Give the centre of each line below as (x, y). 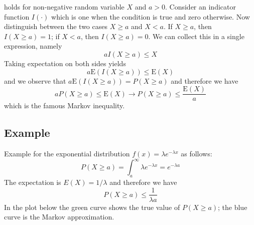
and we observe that (35, 80)
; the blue (233, 207)
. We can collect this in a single (196, 36)
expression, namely (33, 46)
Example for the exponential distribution (67, 154)
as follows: (197, 154)
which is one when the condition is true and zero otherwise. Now (151, 16)
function (17, 16)
